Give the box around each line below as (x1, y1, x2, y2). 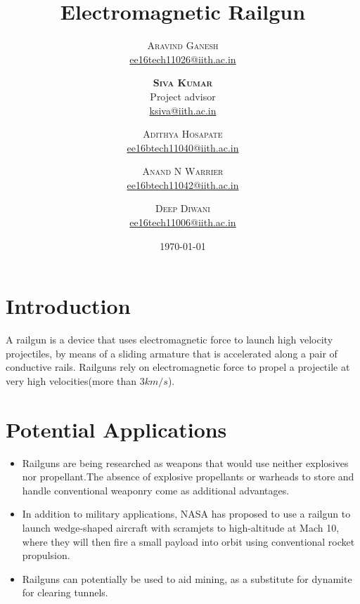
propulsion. (22, 548, 70, 563)
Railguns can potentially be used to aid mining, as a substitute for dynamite (22, 571, 352, 586)
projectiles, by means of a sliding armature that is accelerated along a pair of (6, 346, 337, 360)
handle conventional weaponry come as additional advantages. (22, 482, 290, 497)
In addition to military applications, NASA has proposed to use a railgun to (22, 506, 351, 521)
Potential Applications (6, 414, 227, 443)
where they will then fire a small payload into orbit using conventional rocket (22, 534, 355, 549)
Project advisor (150, 88, 216, 103)
